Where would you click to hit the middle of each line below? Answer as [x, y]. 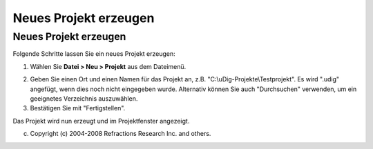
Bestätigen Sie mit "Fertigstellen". [78, 108]
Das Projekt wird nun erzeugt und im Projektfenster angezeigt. [101, 121]
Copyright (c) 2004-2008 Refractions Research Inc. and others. [121, 134]
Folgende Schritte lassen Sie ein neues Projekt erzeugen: [94, 54]
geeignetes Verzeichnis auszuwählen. [84, 98]
